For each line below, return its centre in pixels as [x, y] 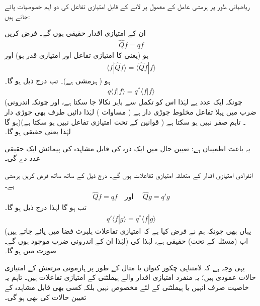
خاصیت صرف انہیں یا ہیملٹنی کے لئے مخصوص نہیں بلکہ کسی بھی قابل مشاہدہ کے [127, 287]
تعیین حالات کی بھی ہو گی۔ [46, 297]
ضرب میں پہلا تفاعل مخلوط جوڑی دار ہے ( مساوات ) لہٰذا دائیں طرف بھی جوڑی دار [131, 111]
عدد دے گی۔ [23, 158]
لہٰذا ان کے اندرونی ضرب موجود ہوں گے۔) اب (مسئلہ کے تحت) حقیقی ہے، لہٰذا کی [126, 240]
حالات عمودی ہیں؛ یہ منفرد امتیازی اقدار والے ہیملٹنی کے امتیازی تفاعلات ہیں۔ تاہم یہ [130, 277]
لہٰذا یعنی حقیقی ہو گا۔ [38, 131]
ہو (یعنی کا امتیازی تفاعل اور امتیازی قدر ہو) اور [77, 55]
